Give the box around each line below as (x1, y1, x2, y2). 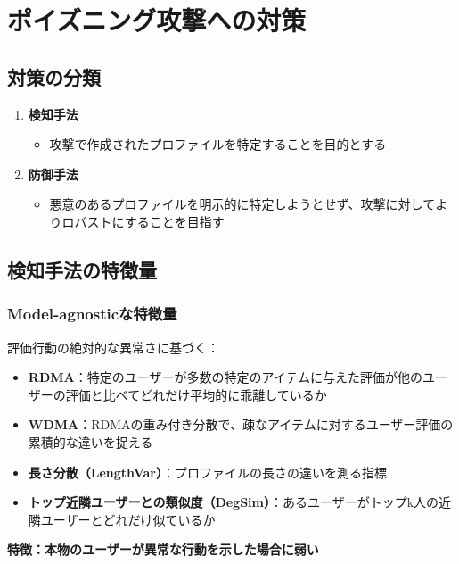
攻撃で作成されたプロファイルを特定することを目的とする (49, 135, 387, 153)
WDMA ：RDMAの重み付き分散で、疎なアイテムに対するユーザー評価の (28, 415, 454, 434)
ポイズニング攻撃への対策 (7, 2, 307, 38)
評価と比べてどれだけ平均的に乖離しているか (65, 385, 327, 403)
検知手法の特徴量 (7, 255, 157, 283)
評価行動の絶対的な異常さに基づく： (7, 337, 219, 356)
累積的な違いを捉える (28, 432, 153, 451)
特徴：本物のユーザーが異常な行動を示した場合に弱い (7, 540, 319, 559)
